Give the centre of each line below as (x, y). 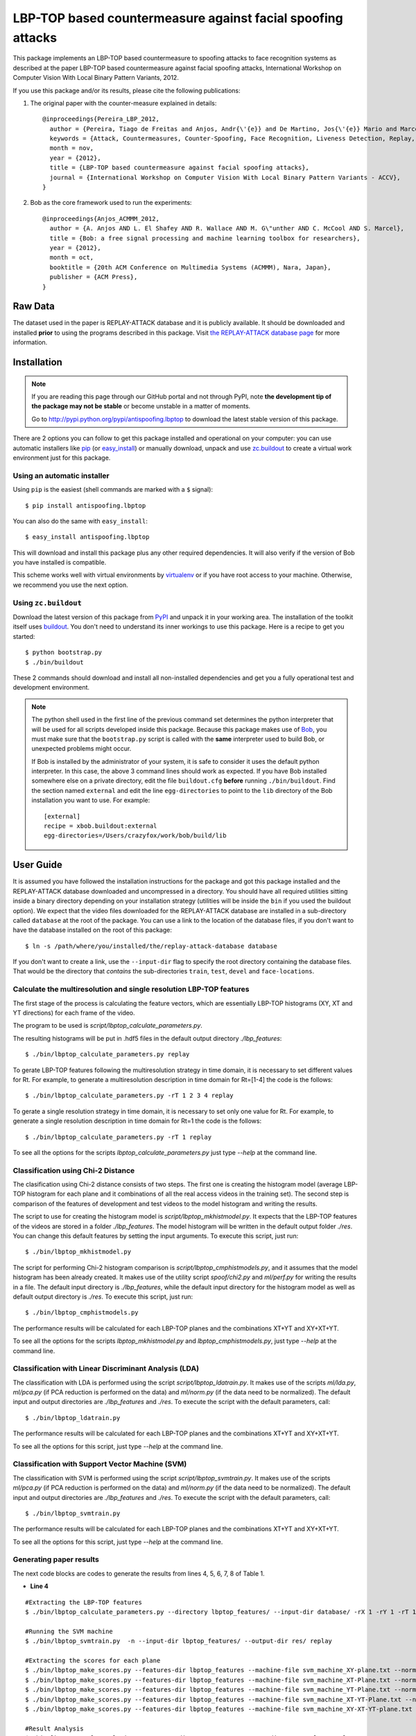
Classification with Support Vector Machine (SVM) (100, 1464)
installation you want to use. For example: (91, 800)
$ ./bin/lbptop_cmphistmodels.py (82, 1313)
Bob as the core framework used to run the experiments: (111, 203)
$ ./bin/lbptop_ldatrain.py (73, 1418)
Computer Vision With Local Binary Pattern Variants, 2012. (96, 78)
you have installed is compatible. (60, 562)
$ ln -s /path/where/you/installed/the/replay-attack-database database (151, 946)
